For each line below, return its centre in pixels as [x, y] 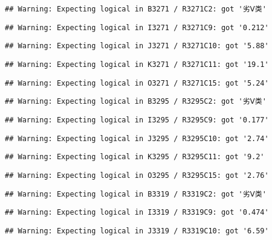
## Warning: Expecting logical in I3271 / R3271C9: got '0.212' [137, 27]
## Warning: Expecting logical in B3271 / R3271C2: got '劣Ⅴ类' [136, 9]
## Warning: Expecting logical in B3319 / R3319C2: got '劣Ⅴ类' [136, 194]
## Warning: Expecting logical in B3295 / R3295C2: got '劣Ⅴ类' [136, 102]
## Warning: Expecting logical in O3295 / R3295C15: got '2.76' [137, 175]
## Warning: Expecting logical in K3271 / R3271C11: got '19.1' [137, 64]
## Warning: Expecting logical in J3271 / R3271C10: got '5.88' [137, 46]
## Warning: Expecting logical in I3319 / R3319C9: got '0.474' [137, 213]
